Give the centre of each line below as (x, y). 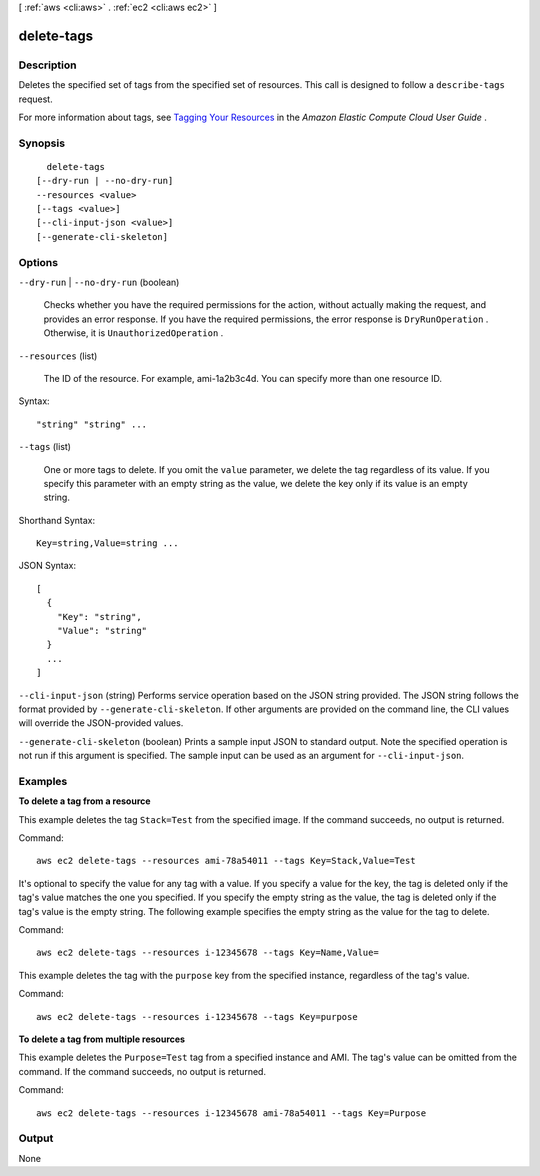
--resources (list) (58, 356)
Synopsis (41, 143)
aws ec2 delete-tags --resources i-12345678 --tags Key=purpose (197, 1016)
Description (47, 65)
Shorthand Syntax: (56, 520)
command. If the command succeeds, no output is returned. (142, 1071)
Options (38, 262)
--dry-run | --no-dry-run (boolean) (99, 282)
